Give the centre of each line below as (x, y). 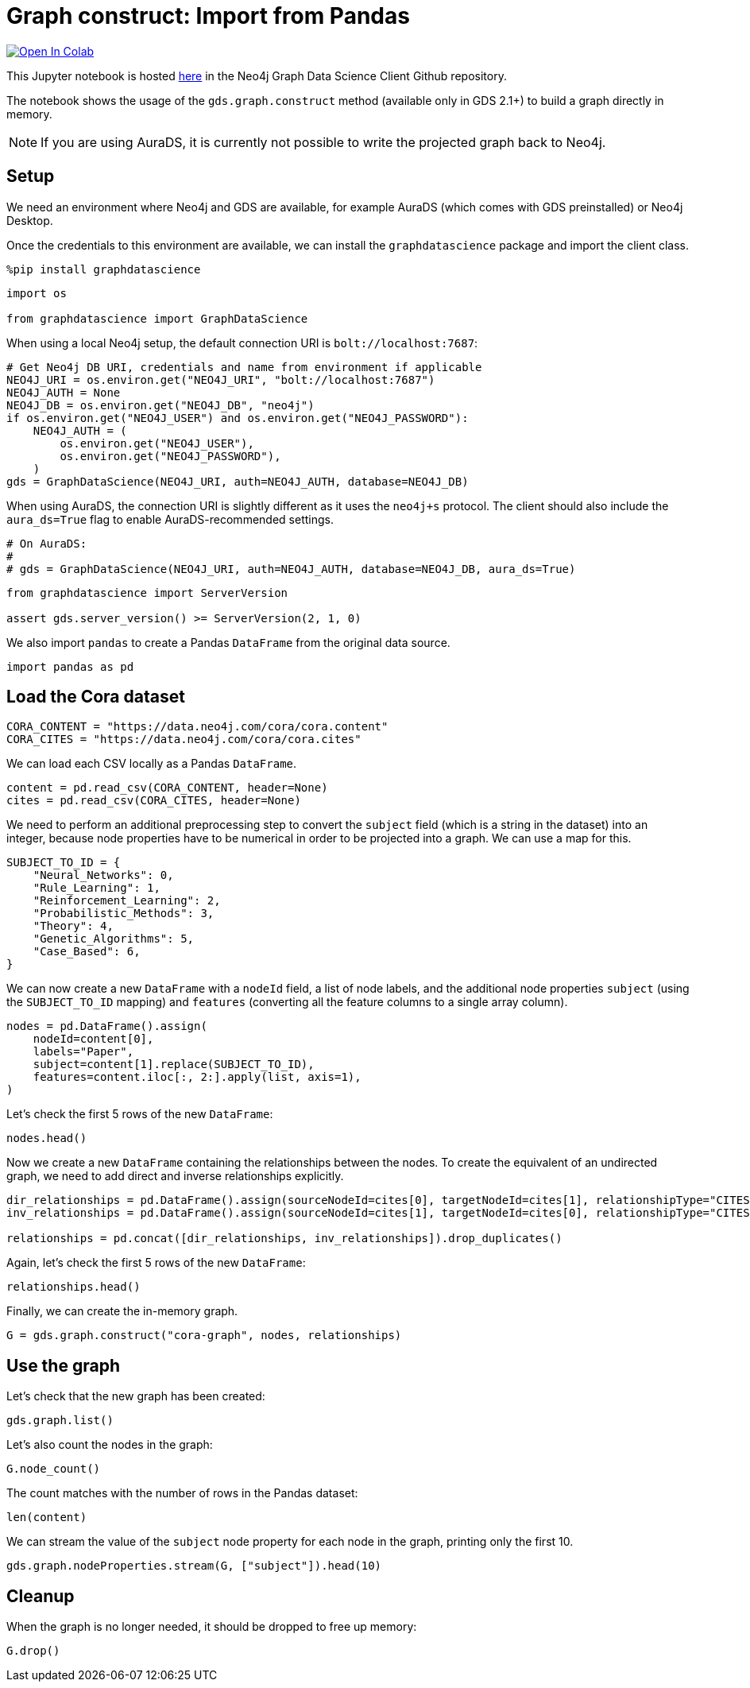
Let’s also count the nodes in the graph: (110, 1445)
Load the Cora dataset (96, 697)
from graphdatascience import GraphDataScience (157, 318)
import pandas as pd (70, 666)
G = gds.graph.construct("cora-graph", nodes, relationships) (204, 1336)
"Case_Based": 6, (87, 952)
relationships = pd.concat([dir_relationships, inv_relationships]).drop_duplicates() (284, 1239)
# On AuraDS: (47, 543)
